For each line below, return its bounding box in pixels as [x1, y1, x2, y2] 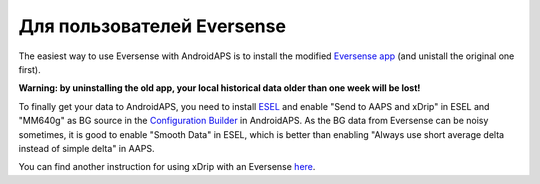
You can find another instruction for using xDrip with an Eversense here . [18, 161, 316, 173]
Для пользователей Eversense [18, 15, 287, 37]
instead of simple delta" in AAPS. [18, 142, 155, 154]
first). [18, 63, 41, 75]
